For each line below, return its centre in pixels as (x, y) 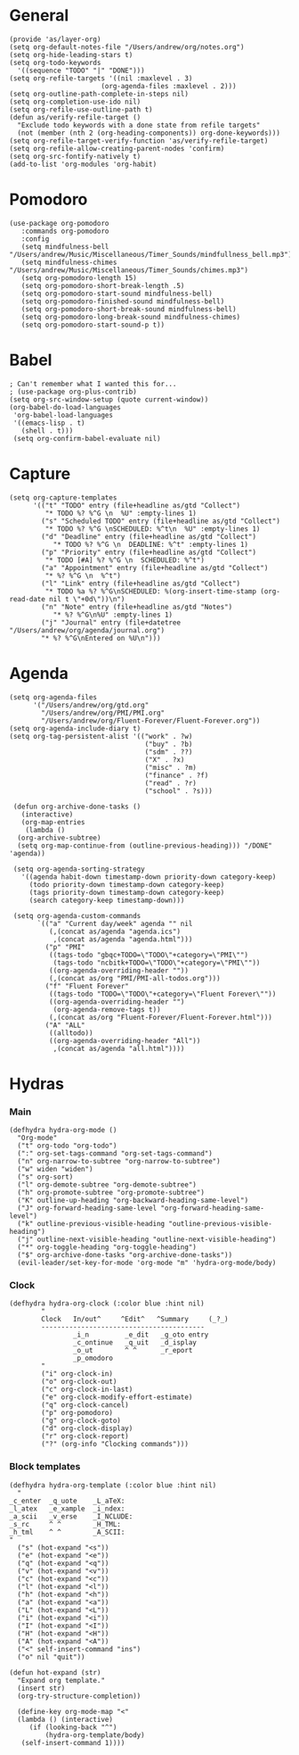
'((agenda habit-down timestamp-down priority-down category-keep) (149, 877)
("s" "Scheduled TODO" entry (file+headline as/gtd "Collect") (161, 521)
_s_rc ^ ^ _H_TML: (65, 1524)
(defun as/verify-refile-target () (75, 117)
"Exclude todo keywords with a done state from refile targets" (139, 125)
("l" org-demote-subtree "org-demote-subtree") (107, 1185)
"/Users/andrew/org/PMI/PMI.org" (103, 713)
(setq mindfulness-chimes (69, 262)
